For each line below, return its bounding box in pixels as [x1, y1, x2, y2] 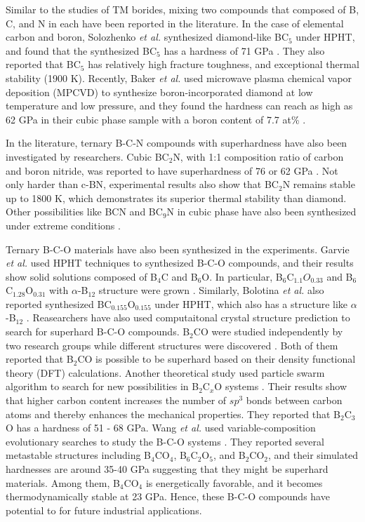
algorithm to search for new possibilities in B [6, 379, 199, 394]
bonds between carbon [246, 393, 343, 408]
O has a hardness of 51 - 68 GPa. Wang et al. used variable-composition [6, 420, 316, 435]
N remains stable [282, 177, 355, 192]
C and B [161, 269, 198, 283]
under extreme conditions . [6, 217, 121, 232]
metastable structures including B [6, 448, 152, 462]
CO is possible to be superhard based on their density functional [77, 352, 356, 366]
